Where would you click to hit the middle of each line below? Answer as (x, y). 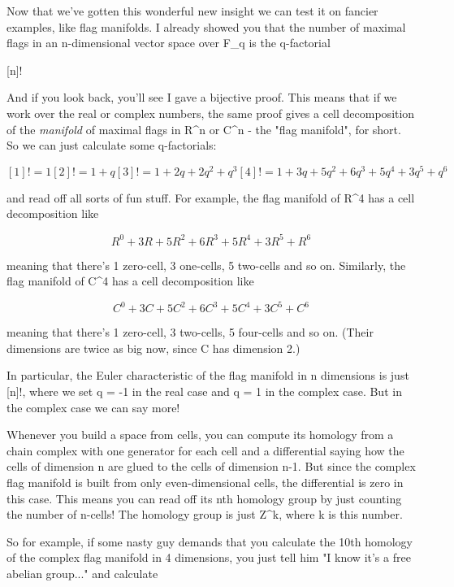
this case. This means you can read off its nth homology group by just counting (204, 498)
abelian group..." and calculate (82, 573)
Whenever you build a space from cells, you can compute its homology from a (200, 435)
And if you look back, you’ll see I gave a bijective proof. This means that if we (202, 97)
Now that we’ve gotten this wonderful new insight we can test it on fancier (192, 11)
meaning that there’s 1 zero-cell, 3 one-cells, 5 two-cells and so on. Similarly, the (206, 265)
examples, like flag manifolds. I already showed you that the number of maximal (206, 26)
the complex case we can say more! (93, 407)
